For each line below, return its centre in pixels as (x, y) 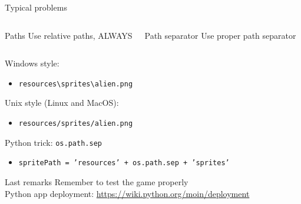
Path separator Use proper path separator (220, 35)
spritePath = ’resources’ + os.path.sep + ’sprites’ (124, 163)
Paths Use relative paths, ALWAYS (69, 35)
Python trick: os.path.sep (53, 142)
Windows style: (32, 63)
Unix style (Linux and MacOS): (62, 103)
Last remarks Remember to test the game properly (97, 182)
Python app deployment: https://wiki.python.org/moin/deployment (127, 193)
